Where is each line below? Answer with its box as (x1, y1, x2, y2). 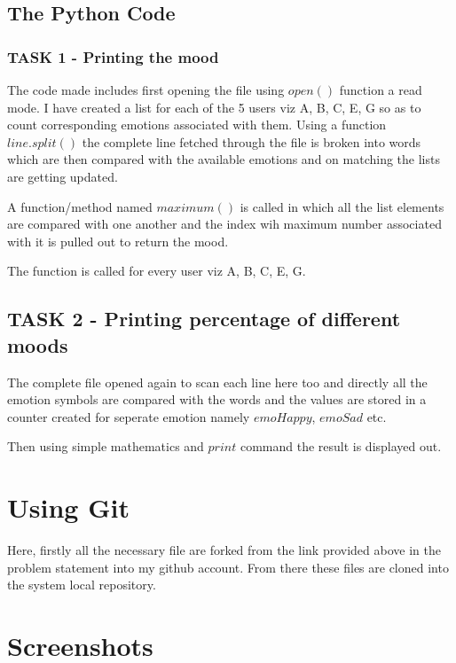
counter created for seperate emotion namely (7, 407, 250, 425)
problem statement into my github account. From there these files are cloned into (7, 558, 449, 576)
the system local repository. (7, 575, 156, 594)
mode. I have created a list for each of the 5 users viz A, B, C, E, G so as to (7, 97, 421, 116)
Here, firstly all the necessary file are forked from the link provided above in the (7, 541, 441, 559)
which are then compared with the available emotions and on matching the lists (7, 150, 440, 168)
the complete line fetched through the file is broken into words (82, 132, 421, 151)
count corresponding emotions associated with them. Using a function (7, 115, 387, 134)
